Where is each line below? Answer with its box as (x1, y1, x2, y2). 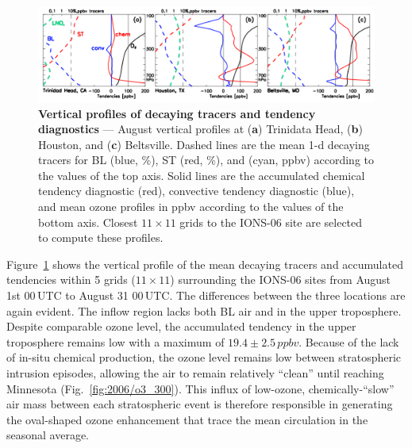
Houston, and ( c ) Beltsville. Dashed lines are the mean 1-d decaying (38, 136, 370, 152)
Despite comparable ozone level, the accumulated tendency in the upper (6, 318, 356, 335)
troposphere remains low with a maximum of (6, 333, 225, 350)
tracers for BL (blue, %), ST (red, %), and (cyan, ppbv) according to (38, 151, 375, 168)
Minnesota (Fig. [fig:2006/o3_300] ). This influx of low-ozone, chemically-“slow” (6, 380, 395, 396)
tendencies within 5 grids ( (6, 271, 136, 288)
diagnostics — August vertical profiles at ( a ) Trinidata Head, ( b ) (38, 121, 363, 137)
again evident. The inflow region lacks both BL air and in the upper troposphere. (6, 302, 402, 319)
